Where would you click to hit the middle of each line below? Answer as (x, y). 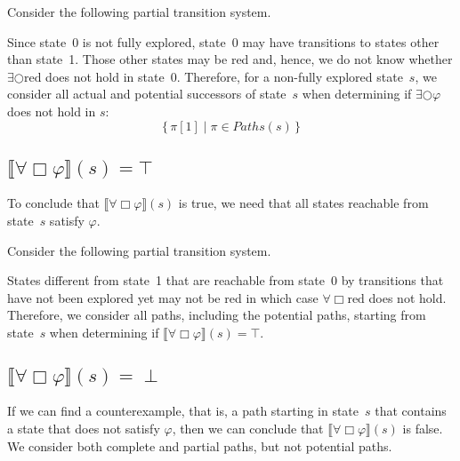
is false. (423, 428)
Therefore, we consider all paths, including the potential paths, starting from (217, 315)
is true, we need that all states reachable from (303, 203)
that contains (411, 411)
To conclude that (53, 203)
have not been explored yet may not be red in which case (163, 297)
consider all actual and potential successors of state (147, 94)
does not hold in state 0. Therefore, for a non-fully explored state (224, 76)
